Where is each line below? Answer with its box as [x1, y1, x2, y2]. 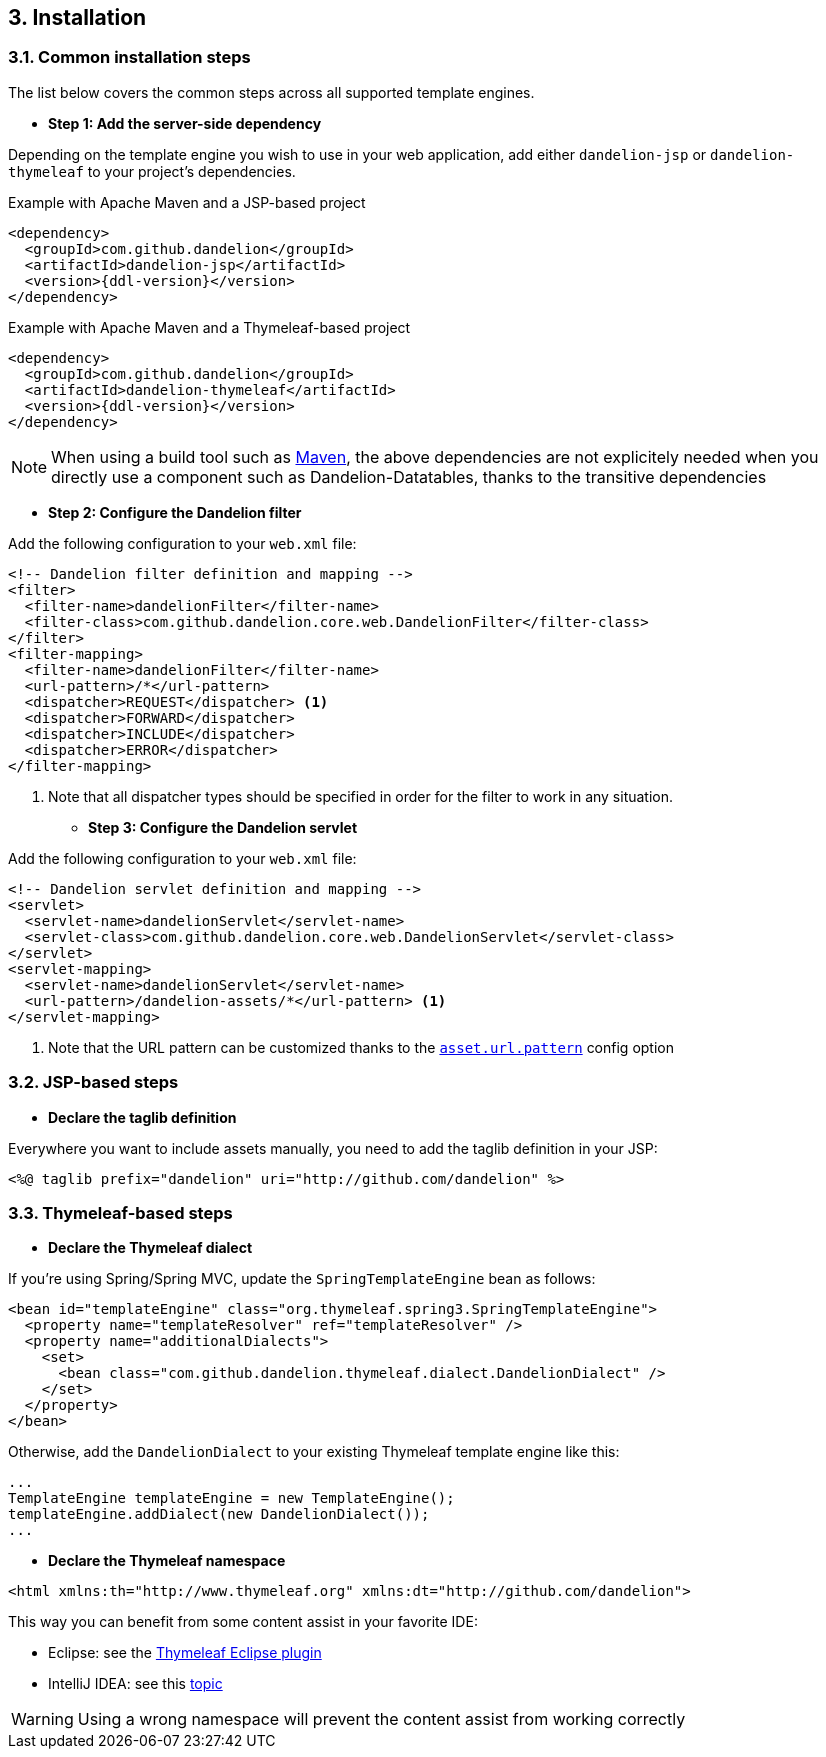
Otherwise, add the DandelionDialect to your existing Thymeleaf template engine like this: [8, 1443, 620, 1461]
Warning [11, 1709, 74, 1730]
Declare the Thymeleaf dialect [48, 1239, 253, 1257]
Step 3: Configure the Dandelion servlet [88, 818, 358, 836]
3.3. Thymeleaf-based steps [8, 1202, 233, 1223]
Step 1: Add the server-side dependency [48, 114, 322, 132]
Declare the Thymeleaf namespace [48, 1552, 286, 1570]
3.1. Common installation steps [8, 47, 251, 68]
